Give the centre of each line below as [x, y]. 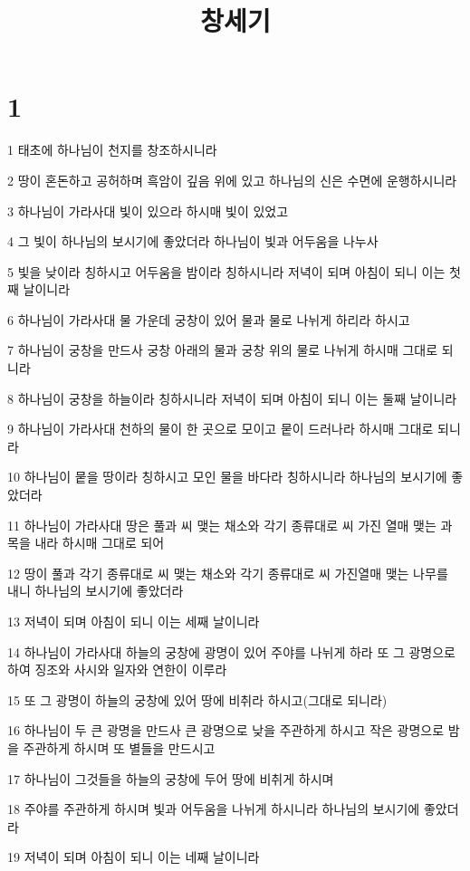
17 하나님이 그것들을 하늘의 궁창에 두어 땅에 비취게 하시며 [171, 778]
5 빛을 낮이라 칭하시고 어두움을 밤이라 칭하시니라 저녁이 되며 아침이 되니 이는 [226, 271]
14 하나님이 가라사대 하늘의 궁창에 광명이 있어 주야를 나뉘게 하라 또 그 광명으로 [231, 651]
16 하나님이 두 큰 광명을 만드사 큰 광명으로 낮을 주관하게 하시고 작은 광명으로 [226, 730]
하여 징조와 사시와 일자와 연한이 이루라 [117, 670]
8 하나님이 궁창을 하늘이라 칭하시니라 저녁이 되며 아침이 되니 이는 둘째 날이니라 [232, 398]
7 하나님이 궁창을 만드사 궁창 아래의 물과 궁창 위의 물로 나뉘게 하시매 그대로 [223, 350]
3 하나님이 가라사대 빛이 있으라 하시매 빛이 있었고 [148, 211]
